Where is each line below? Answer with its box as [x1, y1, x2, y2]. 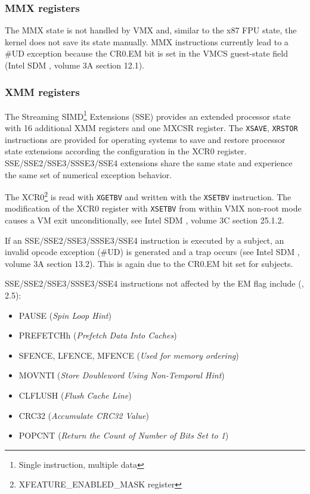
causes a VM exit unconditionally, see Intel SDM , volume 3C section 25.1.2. [5, 214, 284, 226]
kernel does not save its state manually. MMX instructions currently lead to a [5, 35, 289, 48]
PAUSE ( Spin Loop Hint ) [18, 309, 111, 321]
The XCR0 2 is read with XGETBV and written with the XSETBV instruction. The [5, 189, 292, 203]
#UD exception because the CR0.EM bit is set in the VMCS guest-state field [5, 47, 288, 60]
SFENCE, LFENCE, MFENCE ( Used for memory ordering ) [18, 349, 239, 361]
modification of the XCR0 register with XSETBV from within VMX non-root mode [5, 202, 302, 215]
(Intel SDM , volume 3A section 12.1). [5, 59, 144, 71]
